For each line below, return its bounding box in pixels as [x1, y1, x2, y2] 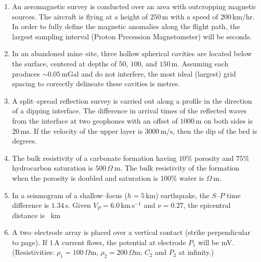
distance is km [12, 209, 61, 220]
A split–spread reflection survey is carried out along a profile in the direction [12, 95, 252, 106]
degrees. [12, 135, 37, 146]
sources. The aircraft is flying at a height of [12, 11, 148, 21]
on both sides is [204, 115, 253, 126]
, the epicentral [183, 200, 231, 210]
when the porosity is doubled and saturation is [12, 172, 158, 183]
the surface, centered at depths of [12, 58, 117, 68]
